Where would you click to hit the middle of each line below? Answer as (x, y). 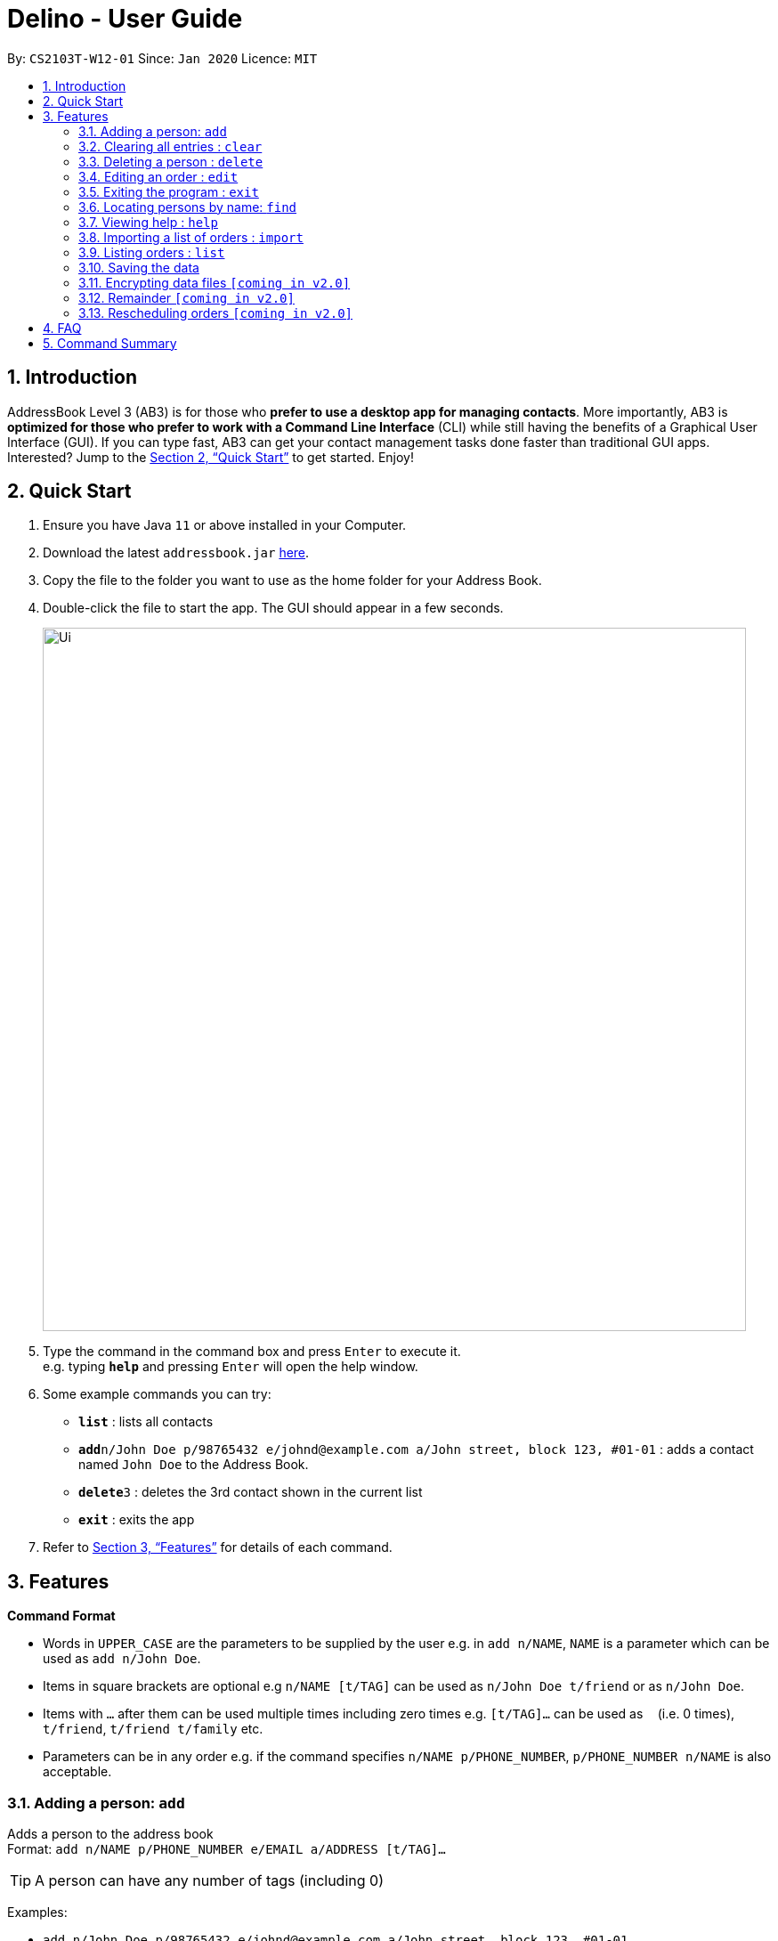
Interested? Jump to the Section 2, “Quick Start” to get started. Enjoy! (211, 457)
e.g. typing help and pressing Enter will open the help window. (231, 1367)
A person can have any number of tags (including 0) (209, 1881)
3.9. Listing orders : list (152, 252)
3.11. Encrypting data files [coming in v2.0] (215, 282)
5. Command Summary (110, 343)
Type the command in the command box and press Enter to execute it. (252, 1352)
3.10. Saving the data (139, 267)
